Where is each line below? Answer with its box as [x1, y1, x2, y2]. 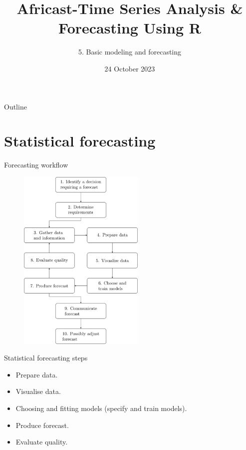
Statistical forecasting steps [4, 352, 88, 363]
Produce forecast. [15, 419, 69, 430]
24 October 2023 [104, 63, 155, 73]
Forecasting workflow [4, 159, 68, 170]
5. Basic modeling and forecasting [78, 46, 182, 57]
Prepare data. [15, 369, 58, 379]
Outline [4, 101, 27, 111]
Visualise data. [15, 386, 61, 396]
